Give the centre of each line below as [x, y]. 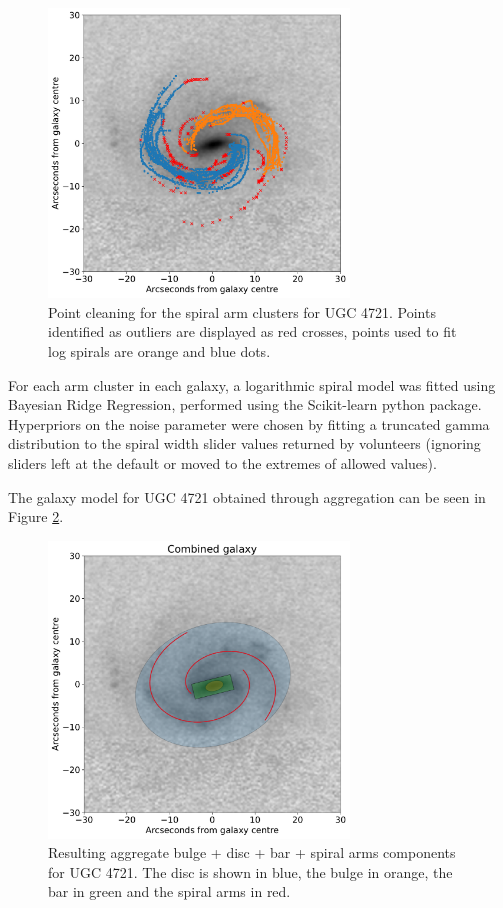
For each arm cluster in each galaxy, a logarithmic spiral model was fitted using [252, 384]
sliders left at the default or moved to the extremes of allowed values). [222, 463]
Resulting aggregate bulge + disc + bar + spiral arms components [252, 852]
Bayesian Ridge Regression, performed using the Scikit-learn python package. [245, 404]
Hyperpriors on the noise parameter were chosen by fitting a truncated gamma [249, 423]
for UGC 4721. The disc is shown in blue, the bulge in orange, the [250, 871]
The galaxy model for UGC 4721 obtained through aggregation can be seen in [247, 496]
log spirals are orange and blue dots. [159, 351]
